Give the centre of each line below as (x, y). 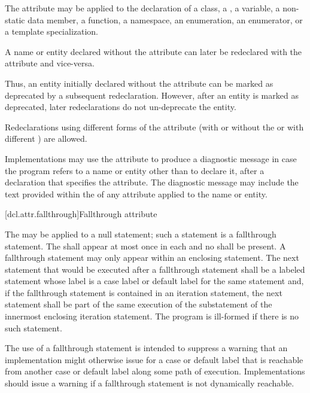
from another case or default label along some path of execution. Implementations (155, 371)
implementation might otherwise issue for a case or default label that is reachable (154, 359)
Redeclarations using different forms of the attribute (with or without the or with (154, 127)
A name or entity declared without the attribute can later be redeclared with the (154, 51)
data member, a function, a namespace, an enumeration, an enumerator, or (165, 19)
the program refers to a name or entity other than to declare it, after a (135, 170)
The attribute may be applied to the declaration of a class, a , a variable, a (142, 8)
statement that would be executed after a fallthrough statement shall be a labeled (155, 269)
